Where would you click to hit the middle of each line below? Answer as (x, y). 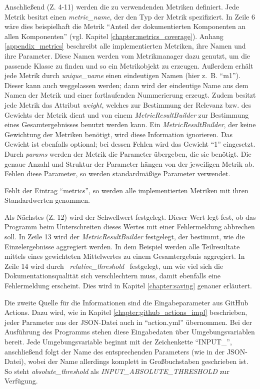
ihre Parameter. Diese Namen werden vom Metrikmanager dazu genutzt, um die (127, 55)
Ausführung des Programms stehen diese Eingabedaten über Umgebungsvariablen (130, 332)
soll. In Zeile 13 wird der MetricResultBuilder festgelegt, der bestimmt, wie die (125, 237)
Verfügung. (21, 381)
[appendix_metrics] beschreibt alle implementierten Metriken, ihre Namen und (125, 46)
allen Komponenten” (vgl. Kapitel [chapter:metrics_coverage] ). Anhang (114, 36)
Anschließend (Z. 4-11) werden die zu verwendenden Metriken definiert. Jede (122, 7)
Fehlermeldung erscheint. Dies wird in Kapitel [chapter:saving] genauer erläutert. (128, 286)
